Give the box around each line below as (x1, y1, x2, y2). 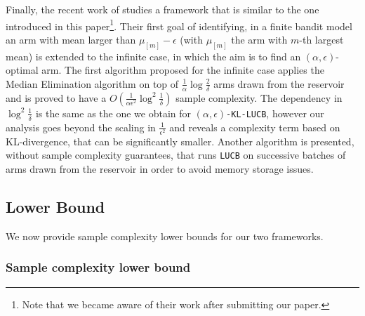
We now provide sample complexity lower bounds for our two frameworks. (6, 228, 324, 243)
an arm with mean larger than (6, 32, 136, 46)
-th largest (299, 32, 344, 46)
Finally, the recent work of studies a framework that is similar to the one (6, 2, 319, 16)
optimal (6, 62, 39, 77)
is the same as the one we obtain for (35, 105, 192, 120)
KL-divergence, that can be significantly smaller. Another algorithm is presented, (6, 133, 354, 148)
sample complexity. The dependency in (175, 90, 343, 105)
